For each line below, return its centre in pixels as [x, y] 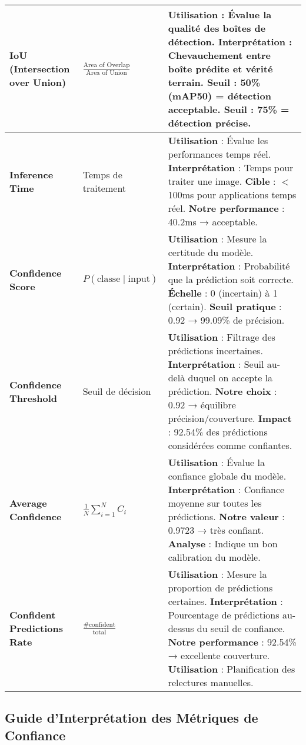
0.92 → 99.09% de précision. [226, 320]
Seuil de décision [117, 391]
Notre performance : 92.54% [232, 642]
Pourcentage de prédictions [224, 615]
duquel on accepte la [230, 378]
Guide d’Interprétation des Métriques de [132, 718]
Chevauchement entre [219, 55]
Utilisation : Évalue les [218, 140]
